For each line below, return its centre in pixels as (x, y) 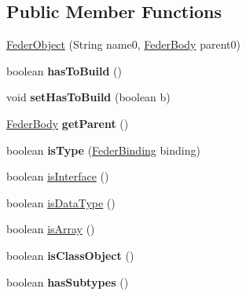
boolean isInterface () (58, 176)
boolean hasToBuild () (64, 70)
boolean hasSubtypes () (68, 281)
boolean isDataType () (61, 202)
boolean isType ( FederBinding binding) (103, 150)
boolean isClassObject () (70, 255)
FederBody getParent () (68, 123)
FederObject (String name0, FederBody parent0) (123, 44)
